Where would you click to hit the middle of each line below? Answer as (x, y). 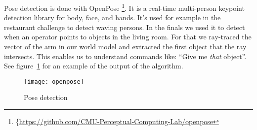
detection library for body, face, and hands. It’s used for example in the (112, 17)
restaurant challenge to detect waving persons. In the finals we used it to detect (125, 27)
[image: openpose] (54, 81)
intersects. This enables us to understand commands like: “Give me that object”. (125, 56)
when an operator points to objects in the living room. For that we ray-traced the (128, 37)
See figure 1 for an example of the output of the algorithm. (94, 66)
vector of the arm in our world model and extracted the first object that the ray (125, 47)
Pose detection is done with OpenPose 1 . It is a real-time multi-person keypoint (124, 7)
